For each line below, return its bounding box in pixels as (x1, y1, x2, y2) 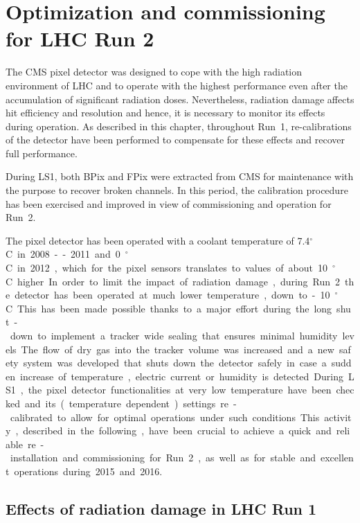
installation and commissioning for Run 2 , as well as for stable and (10, 450, 316, 465)
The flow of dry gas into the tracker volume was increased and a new (21, 342, 334, 356)
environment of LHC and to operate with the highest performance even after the (6, 78, 348, 92)
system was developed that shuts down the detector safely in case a (23, 355, 327, 370)
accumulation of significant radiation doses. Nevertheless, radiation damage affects (6, 91, 354, 106)
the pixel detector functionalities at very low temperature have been (28, 382, 332, 397)
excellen (321, 450, 354, 465)
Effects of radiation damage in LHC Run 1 (6, 497, 317, 519)
